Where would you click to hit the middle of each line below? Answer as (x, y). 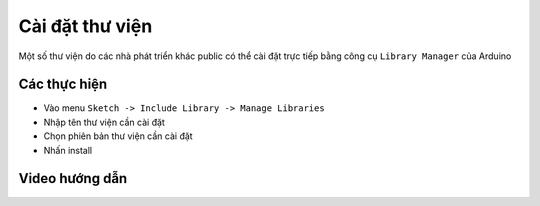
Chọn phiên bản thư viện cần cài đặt (118, 136)
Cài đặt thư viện (85, 26)
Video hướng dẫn (73, 178)
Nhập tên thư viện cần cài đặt (104, 122)
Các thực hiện (63, 84)
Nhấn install (68, 150)
